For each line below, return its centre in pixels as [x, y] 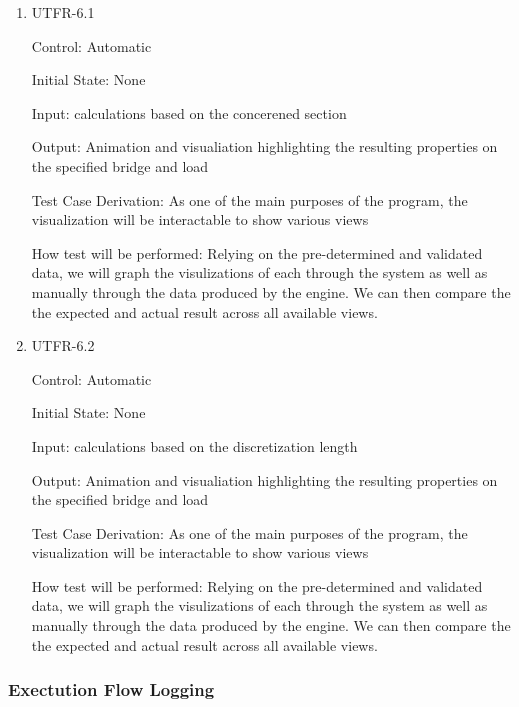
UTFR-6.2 [63, 345]
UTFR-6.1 [63, 12]
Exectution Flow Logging [111, 689]
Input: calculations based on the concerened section [189, 112]
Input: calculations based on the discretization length [194, 445]
